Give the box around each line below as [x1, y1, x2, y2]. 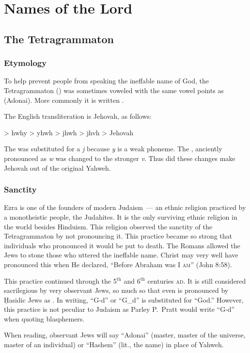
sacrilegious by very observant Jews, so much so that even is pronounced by [4, 285, 229, 295]
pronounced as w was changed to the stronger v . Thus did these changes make [4, 153, 235, 163]
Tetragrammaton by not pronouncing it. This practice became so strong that [4, 231, 232, 241]
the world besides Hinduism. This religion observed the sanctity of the [4, 221, 212, 231]
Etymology [4, 57, 47, 69]
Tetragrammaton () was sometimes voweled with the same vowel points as [4, 85, 224, 95]
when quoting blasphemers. [4, 313, 85, 323]
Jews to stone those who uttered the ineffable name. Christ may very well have [4, 250, 238, 260]
